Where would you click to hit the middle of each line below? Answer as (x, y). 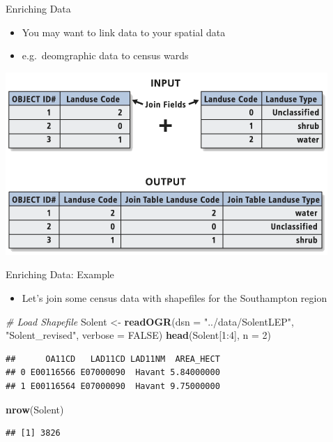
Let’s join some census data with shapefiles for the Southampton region (175, 297)
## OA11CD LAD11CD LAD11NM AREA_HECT (113, 359)
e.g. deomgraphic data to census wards (105, 55)
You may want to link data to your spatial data (124, 32)
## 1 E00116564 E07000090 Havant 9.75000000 (113, 386)
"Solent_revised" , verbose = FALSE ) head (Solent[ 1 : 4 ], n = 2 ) (138, 335)
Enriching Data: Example (60, 274)
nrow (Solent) (35, 409)
